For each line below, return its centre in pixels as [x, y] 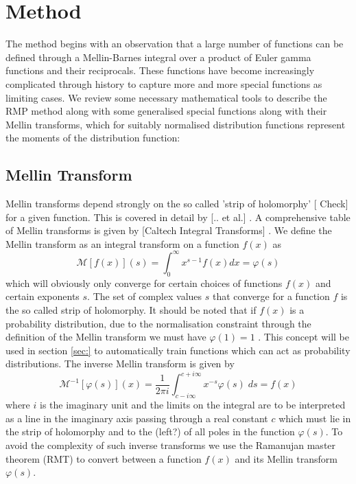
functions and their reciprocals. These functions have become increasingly [160, 70]
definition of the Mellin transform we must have [106, 337]
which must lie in [315, 418]
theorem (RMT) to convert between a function [104, 458]
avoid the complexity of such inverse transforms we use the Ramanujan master [171, 445]
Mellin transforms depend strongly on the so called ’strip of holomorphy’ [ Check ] [177, 204]
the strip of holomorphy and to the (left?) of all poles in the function [150, 431]
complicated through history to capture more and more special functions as [164, 83]
